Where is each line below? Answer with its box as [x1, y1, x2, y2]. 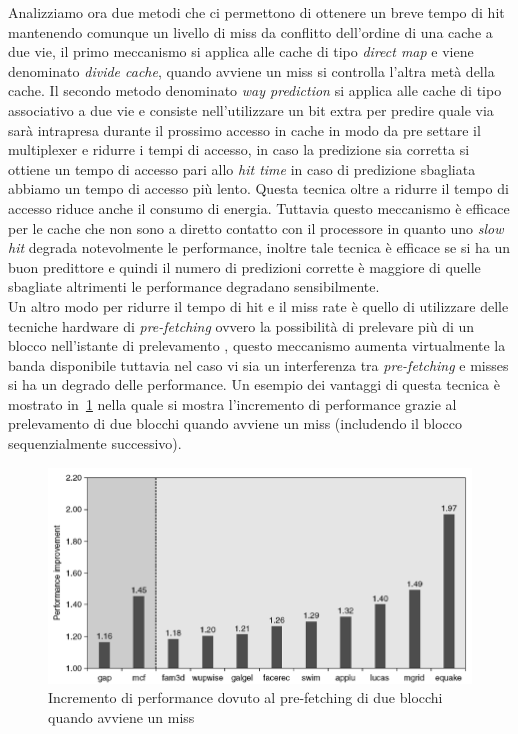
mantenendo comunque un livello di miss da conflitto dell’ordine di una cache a [8, 21, 493, 42]
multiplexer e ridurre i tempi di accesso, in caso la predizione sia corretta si [8, 139, 470, 160]
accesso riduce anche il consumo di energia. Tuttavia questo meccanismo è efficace [8, 197, 510, 218]
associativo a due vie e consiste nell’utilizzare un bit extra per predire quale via [8, 99, 494, 120]
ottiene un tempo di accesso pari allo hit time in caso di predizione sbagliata [8, 158, 476, 179]
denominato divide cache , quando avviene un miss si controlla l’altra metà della [8, 60, 495, 81]
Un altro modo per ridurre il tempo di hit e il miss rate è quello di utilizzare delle [8, 295, 509, 316]
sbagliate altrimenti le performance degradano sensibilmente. [8, 276, 380, 297]
